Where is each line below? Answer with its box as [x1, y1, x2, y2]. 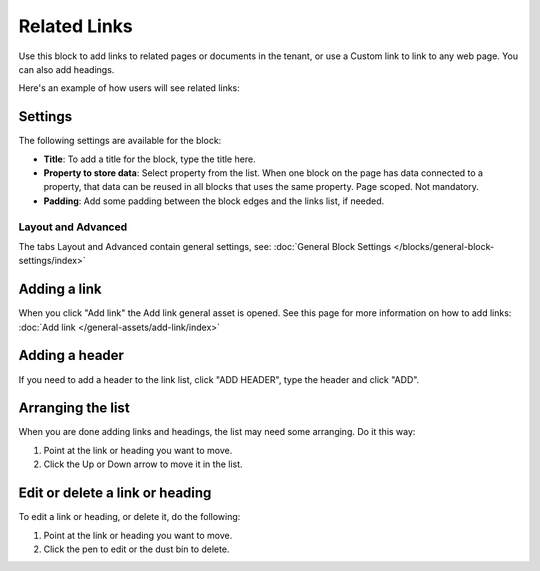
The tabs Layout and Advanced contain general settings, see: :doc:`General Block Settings [18, 240, 392, 252]
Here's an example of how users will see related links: [18, 82, 240, 94]
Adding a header [18, 347, 125, 364]
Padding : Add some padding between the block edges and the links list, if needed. [43, 195, 385, 207]
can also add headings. [18, 63, 115, 75]
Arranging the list [18, 400, 130, 417]
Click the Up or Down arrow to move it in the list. [43, 458, 244, 470]
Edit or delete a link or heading [18, 485, 212, 502]
